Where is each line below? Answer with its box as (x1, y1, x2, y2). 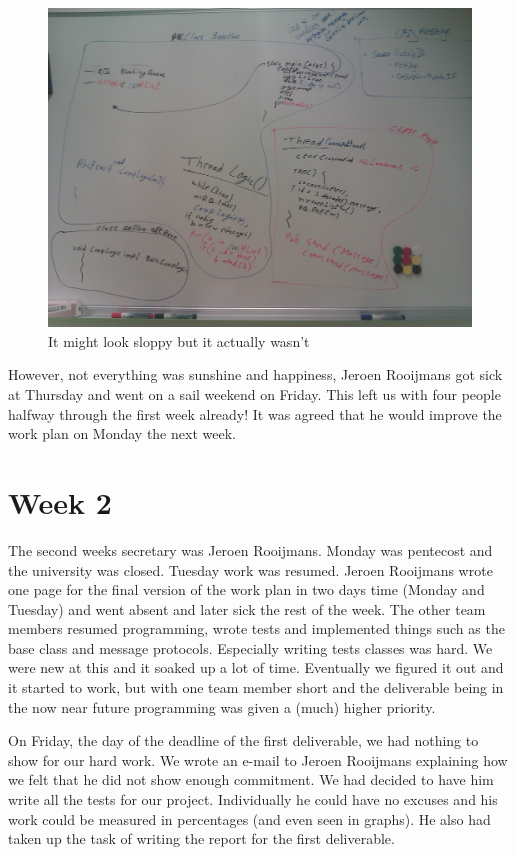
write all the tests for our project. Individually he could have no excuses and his (8, 789, 498, 810)
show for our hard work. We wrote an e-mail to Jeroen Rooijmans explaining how (8, 749, 508, 770)
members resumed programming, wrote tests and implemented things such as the (8, 618, 505, 639)
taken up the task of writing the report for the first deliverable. (8, 828, 395, 849)
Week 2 (8, 481, 112, 522)
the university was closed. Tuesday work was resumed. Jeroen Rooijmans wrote (8, 559, 493, 580)
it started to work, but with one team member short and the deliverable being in (8, 677, 504, 698)
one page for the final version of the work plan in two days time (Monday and (8, 579, 485, 600)
